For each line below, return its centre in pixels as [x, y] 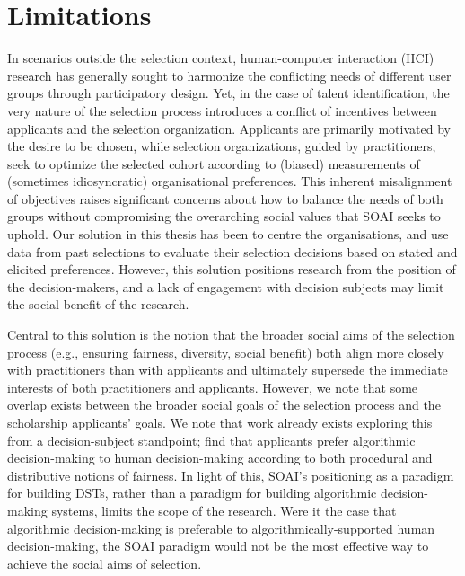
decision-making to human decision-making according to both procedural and [220, 458]
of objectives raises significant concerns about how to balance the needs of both [225, 198]
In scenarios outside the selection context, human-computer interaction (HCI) [221, 58]
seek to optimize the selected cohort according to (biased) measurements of [214, 163]
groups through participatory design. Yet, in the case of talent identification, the [228, 93]
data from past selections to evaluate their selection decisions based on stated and [232, 251]
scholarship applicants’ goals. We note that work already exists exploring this [220, 422]
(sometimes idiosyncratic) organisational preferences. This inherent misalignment [230, 181]
